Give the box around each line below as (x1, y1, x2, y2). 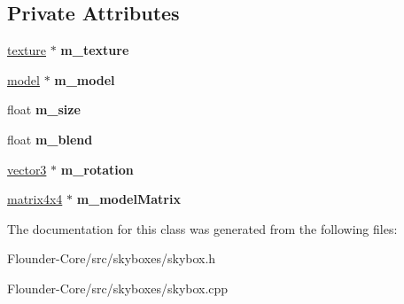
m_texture (60, 41, 129, 59)
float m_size (7, 100, 81, 119)
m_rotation (60, 160, 134, 178)
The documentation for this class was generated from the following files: (7, 219, 398, 238)
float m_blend (7, 129, 93, 148)
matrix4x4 (7, 190, 63, 208)
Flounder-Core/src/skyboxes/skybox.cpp (7, 278, 229, 297)
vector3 (7, 160, 47, 178)
